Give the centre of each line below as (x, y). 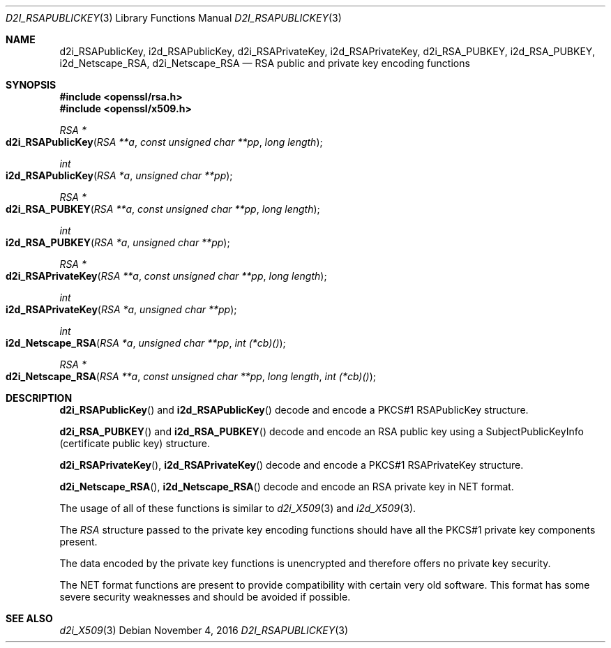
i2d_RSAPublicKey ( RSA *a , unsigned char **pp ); (119, 175)
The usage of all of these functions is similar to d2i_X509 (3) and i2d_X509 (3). (238, 508)
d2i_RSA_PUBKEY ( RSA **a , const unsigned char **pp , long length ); (163, 209)
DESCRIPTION (39, 398)
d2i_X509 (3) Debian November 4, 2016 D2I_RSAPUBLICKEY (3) (204, 630)
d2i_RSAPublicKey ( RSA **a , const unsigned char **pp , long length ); (164, 142)
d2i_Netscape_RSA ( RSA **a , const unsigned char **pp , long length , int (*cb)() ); (191, 376)
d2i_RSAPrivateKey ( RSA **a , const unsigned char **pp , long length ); (166, 276)
